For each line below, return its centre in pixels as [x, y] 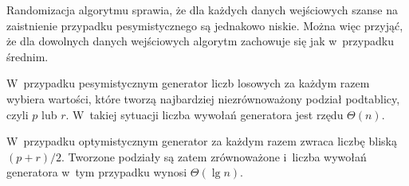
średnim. [28, 56]
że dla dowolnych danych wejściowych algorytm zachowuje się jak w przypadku [200, 41]
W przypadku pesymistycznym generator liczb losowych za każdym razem [188, 83]
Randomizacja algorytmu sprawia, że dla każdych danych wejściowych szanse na [202, 10]
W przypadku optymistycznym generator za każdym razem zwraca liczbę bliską [202, 141]
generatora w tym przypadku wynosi [97, 172]
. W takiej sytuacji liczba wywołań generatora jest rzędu [204, 114]
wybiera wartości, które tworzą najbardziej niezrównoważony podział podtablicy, [203, 98]
